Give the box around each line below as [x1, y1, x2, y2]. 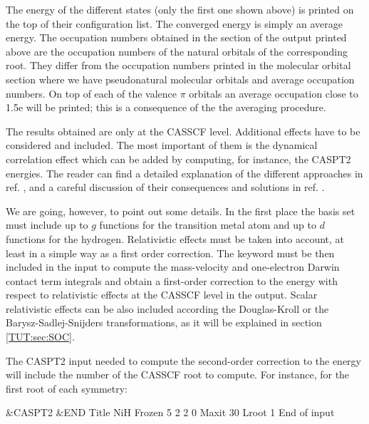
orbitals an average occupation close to [189, 86, 358, 100]
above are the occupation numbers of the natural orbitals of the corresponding [6, 43, 348, 58]
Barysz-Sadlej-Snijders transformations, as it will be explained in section [6, 315, 322, 330]
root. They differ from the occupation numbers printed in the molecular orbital [6, 58, 351, 73]
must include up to [6, 217, 88, 232]
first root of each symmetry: [6, 381, 128, 395]
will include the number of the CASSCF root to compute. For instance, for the [6, 367, 350, 382]
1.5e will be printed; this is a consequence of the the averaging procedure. [6, 100, 326, 115]
